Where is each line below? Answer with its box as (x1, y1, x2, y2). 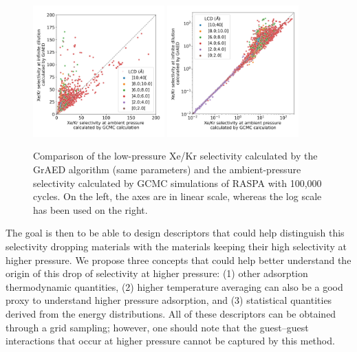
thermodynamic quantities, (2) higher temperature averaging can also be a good (6, 279, 343, 294)
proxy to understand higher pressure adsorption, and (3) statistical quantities (6, 293, 332, 307)
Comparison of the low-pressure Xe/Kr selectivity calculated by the (33, 148, 318, 163)
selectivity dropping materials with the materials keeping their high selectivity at (6, 239, 347, 253)
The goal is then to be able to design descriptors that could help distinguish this (6, 225, 345, 240)
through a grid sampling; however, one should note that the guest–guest (6, 320, 309, 334)
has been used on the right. (33, 202, 148, 217)
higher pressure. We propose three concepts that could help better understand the (6, 252, 351, 267)
